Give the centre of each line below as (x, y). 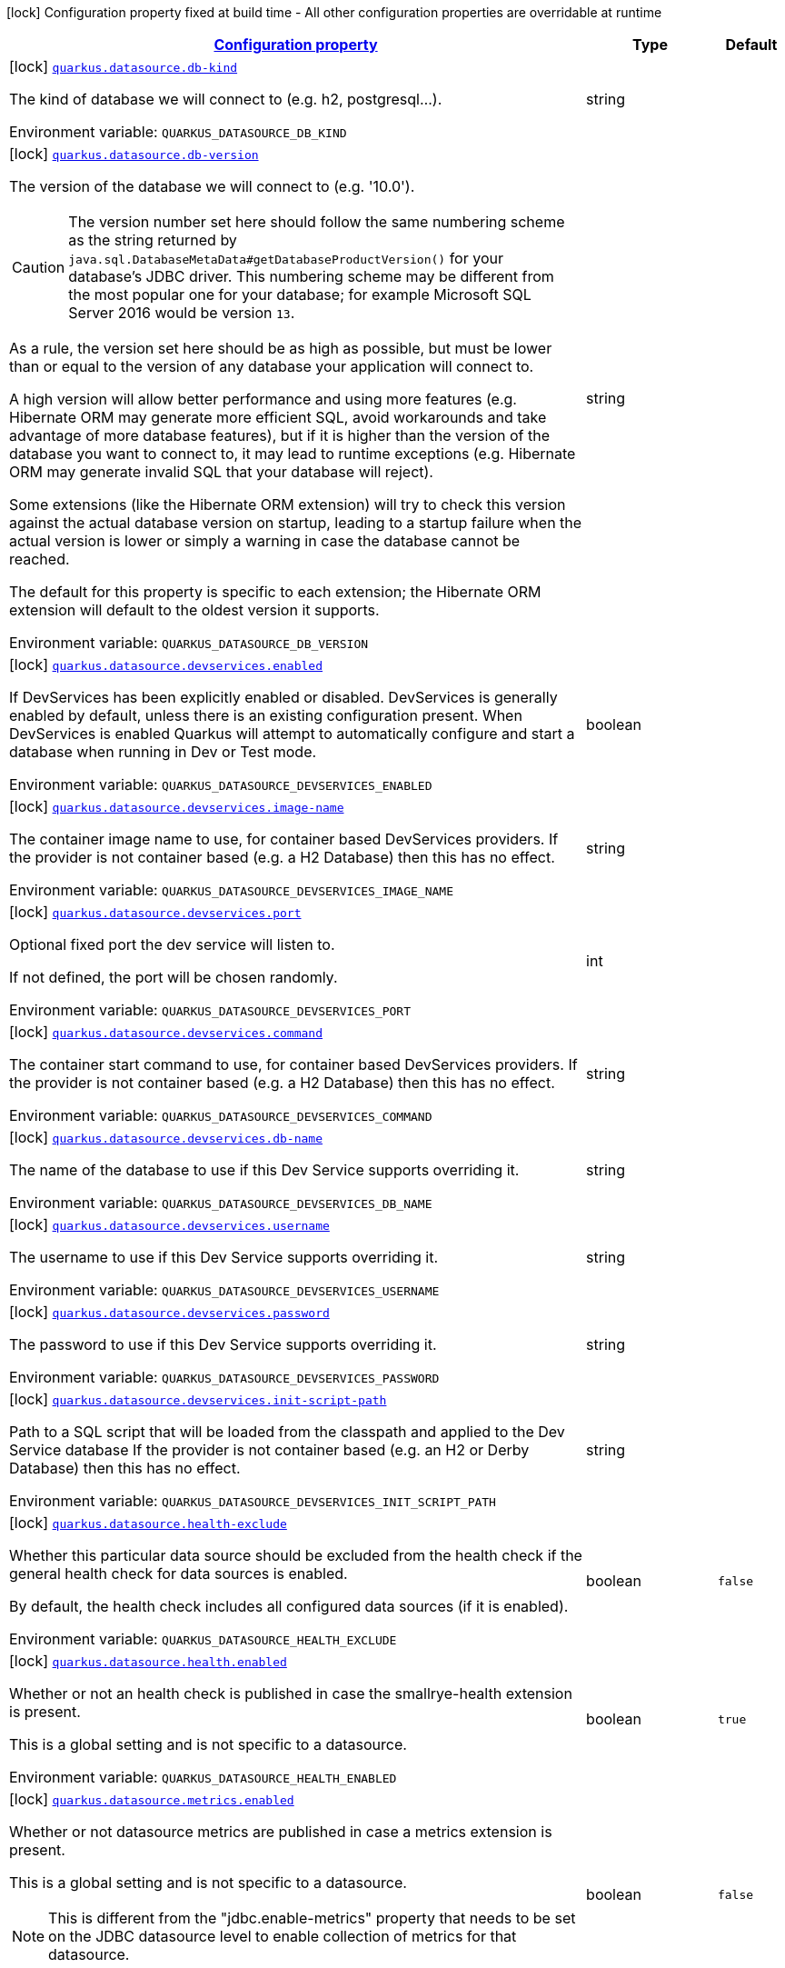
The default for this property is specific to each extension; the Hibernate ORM (275, 592)
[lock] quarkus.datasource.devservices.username (169, 1224)
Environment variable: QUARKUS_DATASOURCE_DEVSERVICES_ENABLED (221, 784)
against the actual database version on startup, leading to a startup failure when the (296, 523)
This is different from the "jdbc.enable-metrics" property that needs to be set (312, 1918)
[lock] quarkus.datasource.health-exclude (148, 1523)
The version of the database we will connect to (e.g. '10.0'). (212, 186)
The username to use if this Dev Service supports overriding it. (224, 1257)
